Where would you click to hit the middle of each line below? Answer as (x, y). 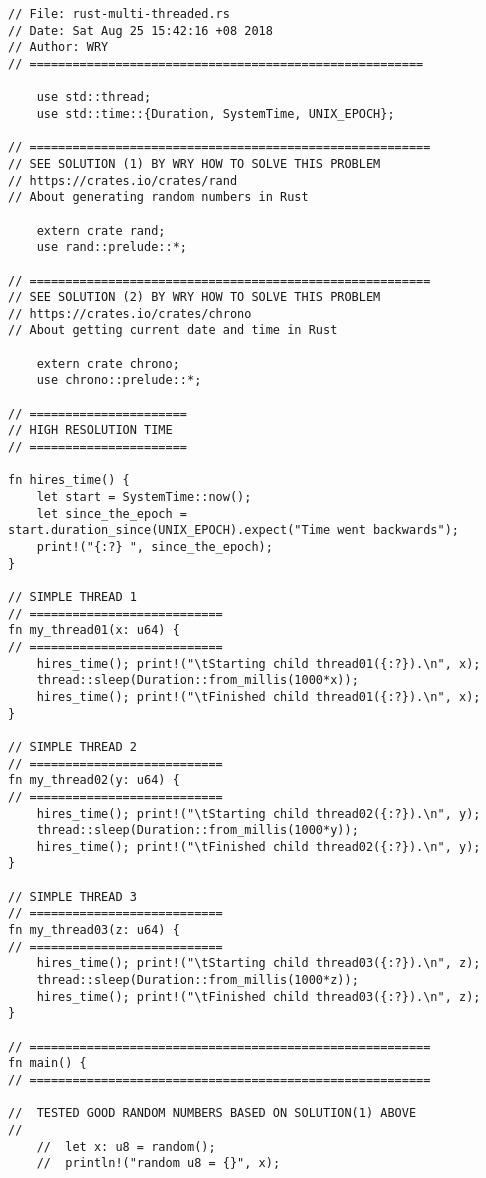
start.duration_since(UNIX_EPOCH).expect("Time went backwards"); (234, 530)
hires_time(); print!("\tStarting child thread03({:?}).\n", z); (258, 963)
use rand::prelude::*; (111, 247)
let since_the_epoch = (111, 513)
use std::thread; (94, 97)
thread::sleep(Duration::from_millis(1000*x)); (197, 680)
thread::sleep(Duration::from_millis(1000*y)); (197, 830)
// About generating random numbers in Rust (158, 197)
